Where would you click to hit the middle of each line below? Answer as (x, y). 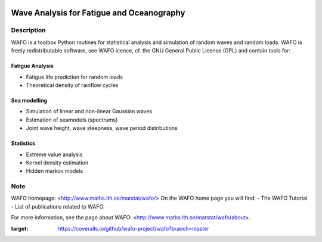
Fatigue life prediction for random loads (75, 77)
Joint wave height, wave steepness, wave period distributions (102, 128)
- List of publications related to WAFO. (58, 206)
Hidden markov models (55, 171)
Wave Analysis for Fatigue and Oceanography (98, 13)
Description (28, 30)
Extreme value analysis (54, 154)
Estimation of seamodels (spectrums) (72, 120)
